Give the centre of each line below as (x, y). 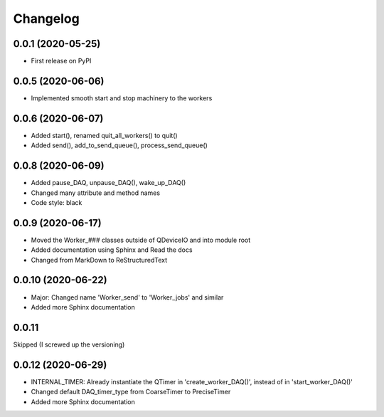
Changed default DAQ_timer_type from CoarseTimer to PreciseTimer (131, 392)
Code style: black (57, 202)
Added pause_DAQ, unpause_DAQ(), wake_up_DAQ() (108, 183)
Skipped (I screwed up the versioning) (69, 344)
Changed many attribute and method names (95, 193)
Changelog (46, 19)
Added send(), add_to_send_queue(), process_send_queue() (119, 145)
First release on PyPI (61, 61)
